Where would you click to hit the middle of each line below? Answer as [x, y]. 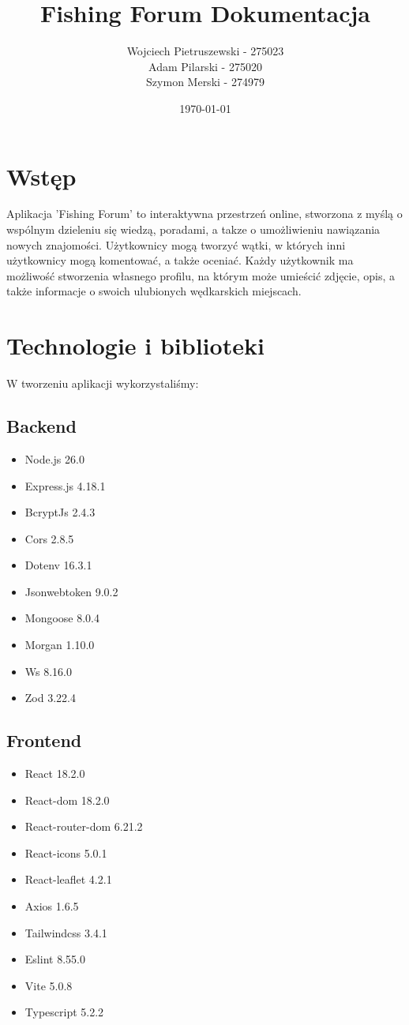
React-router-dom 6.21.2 [84, 826]
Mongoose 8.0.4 [62, 618]
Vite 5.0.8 [49, 985]
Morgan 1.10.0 [60, 645]
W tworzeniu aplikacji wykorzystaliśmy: [103, 383]
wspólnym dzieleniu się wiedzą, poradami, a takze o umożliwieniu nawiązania [193, 229]
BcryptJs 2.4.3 [60, 512]
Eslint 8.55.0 [55, 959]
